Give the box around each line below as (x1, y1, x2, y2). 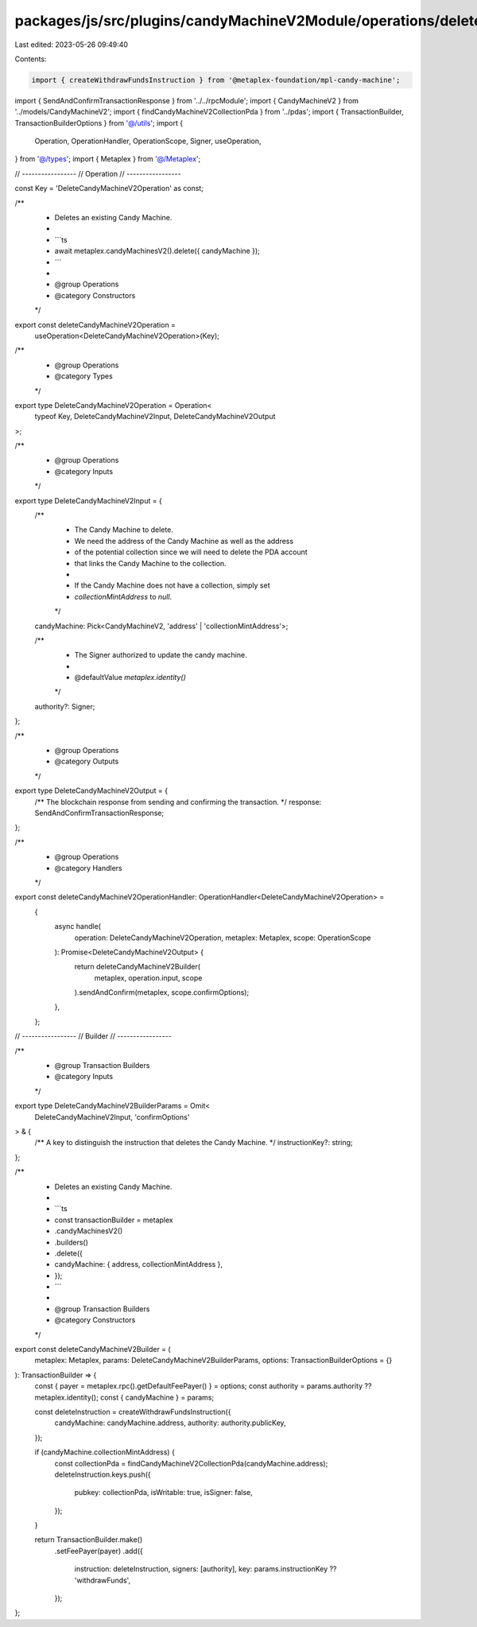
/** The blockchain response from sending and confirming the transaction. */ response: (34, 797, 322, 806)
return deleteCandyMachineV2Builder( (74, 962, 201, 972)
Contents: (14, 54, 47, 64)
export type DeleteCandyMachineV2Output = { (14, 786, 169, 795)
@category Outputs (54, 756, 119, 767)
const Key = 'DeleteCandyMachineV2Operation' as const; (14, 184, 204, 193)
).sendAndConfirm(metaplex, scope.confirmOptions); (74, 988, 250, 997)
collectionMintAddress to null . (74, 592, 173, 601)
